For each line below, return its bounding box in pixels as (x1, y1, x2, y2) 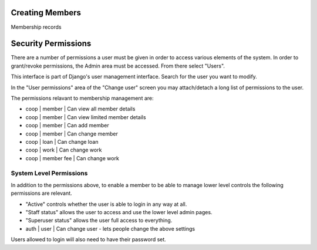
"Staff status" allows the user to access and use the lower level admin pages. (25, 209, 213, 216)
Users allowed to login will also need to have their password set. (11, 236, 167, 243)
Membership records (11, 23, 62, 31)
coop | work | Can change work (25, 147, 102, 154)
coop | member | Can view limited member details (25, 113, 146, 120)
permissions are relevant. (11, 190, 73, 197)
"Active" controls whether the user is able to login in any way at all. (25, 200, 187, 208)
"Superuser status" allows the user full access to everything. (25, 217, 173, 224)
